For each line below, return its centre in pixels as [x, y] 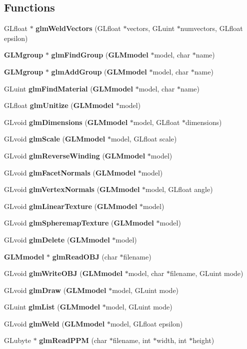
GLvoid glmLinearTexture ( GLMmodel [71, 206]
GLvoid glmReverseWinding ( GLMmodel [75, 155]
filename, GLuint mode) [206, 273]
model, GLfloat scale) [144, 139]
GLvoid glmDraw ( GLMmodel [55, 290]
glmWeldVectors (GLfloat [78, 28]
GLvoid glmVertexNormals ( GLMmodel [72, 189]
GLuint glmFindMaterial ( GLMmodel [68, 88]
